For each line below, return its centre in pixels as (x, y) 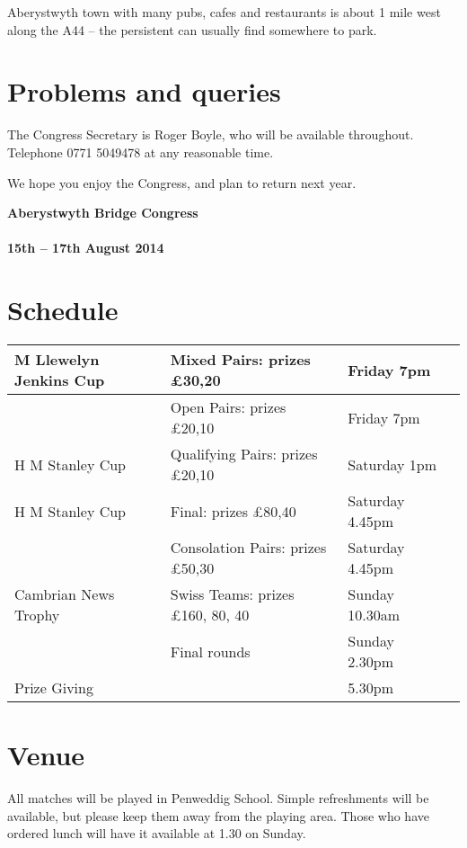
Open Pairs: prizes (228, 407)
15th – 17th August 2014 (86, 248)
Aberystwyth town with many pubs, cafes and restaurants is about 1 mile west (224, 12)
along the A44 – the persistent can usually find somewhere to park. (192, 29)
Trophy (37, 615)
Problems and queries (144, 91)
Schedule (63, 310)
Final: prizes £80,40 (233, 511)
